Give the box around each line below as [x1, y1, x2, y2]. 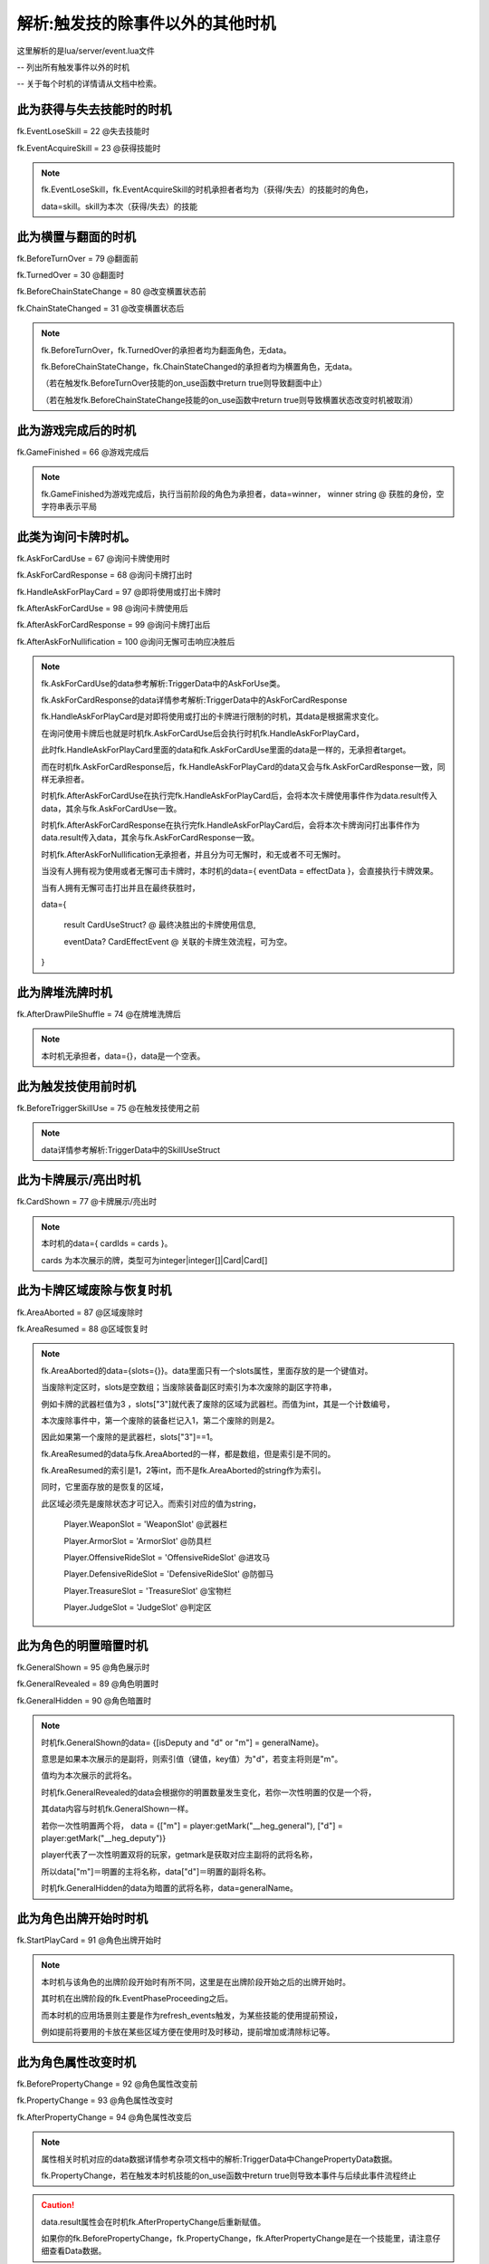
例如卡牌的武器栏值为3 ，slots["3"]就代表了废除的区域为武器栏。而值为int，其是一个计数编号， [41, 1398, 395, 1409]
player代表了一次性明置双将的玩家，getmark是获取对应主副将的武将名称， [41, 1849, 318, 1860]
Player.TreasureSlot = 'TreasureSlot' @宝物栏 [63, 1585, 233, 1596]
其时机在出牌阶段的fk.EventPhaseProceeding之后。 [41, 1993, 234, 2004]
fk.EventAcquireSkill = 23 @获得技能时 [16, 142, 161, 153]
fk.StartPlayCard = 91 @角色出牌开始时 [16, 1934, 162, 1946]
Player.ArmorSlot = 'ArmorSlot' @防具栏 [63, 1535, 212, 1546]
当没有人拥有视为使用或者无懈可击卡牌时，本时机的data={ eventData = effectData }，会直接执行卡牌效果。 [41, 866, 438, 877]
